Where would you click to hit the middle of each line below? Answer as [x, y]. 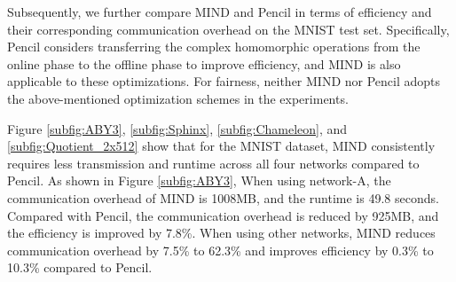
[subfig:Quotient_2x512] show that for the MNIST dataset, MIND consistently [221, 146]
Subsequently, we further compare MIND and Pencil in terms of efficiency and [220, 12]
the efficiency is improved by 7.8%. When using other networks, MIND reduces [221, 233]
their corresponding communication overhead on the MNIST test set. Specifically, [228, 29]
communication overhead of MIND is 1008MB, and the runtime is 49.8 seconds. [223, 197]
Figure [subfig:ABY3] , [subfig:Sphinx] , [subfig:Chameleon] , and [177, 128]
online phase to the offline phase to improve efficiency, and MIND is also [204, 63]
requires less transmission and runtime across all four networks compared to [213, 163]
